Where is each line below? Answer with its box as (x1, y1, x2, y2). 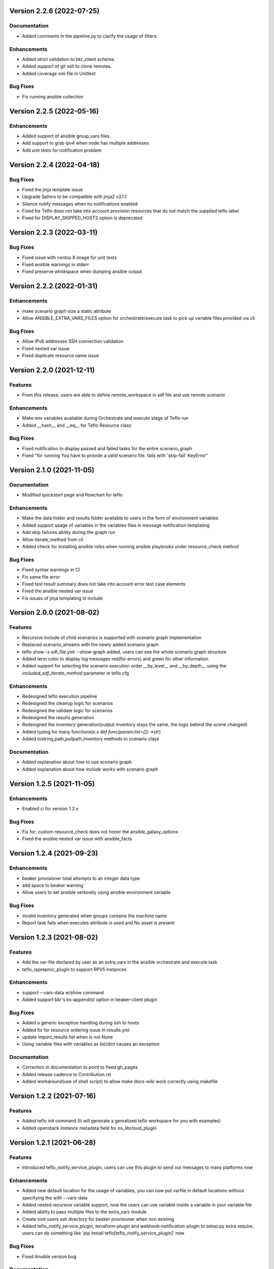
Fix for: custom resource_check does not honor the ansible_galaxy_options (22, 829, 179, 835)
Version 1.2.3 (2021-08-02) (9, 933, 98, 942)
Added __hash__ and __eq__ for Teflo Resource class (22, 422, 131, 428)
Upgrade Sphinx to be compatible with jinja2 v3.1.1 (22, 193, 127, 200)
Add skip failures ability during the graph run (22, 529, 116, 536)
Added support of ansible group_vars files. (22, 132, 111, 139)
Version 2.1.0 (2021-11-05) (9, 465, 95, 474)
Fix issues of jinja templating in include (22, 595, 104, 601)
